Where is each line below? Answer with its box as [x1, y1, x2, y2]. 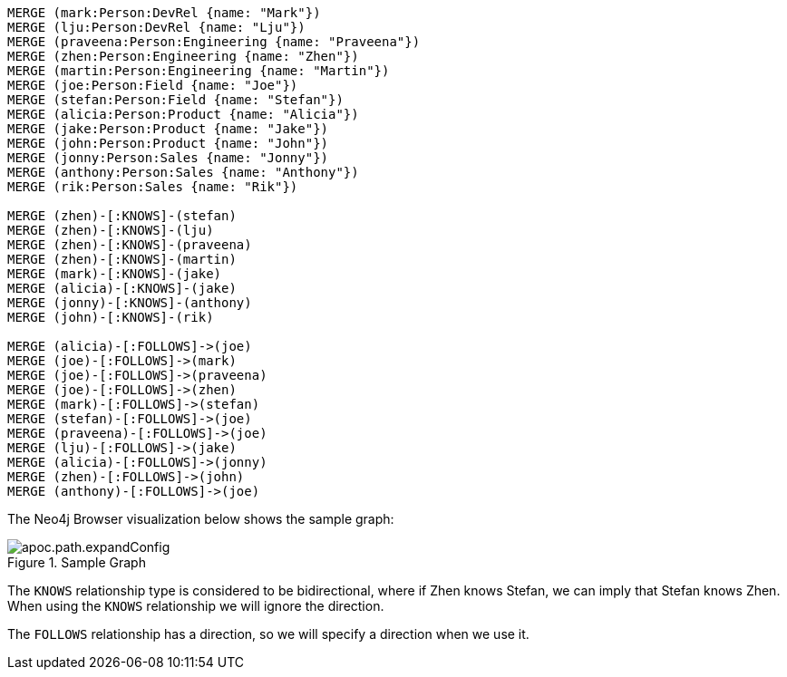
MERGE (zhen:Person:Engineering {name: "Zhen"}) [7, 49, 359, 63]
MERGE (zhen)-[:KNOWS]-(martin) [7, 252, 237, 266]
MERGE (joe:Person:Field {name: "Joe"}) [7, 78, 298, 92]
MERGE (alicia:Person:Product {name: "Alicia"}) [7, 107, 359, 121]
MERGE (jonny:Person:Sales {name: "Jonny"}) [7, 150, 329, 165]
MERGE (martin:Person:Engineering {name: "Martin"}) [7, 63, 390, 78]
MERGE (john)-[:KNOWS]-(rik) [7, 310, 214, 324]
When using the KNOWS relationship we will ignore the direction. [7, 598, 384, 614]
